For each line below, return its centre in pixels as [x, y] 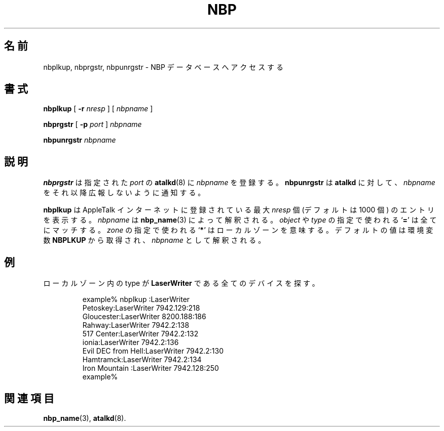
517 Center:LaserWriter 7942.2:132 [140, 334]
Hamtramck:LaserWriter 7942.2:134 [142, 360]
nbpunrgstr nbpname [80, 140]
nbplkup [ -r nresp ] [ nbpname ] [98, 109]
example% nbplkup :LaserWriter [136, 299]
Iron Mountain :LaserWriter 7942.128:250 [151, 368]
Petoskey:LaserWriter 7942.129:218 [141, 308]
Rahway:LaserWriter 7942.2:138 [136, 325]
